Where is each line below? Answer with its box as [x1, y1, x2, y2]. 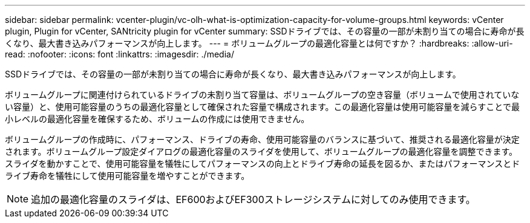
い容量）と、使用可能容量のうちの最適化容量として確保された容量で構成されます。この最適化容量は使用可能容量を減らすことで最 [5, 102, 520, 112]
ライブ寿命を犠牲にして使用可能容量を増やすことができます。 [5, 170, 250, 181]
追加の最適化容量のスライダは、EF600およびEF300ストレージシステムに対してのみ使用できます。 [31, 193, 476, 205]
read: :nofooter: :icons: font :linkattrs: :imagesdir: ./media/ [5, 49, 234, 59]
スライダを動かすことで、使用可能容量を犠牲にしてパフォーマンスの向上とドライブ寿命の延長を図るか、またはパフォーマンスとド [5, 158, 520, 169]
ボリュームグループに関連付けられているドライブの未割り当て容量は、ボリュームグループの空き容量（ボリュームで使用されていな [5, 89, 520, 100]
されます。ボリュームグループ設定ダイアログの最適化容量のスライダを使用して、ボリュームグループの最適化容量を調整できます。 [5, 146, 517, 157]
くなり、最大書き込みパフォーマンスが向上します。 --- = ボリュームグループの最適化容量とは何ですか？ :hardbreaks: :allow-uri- [5, 38, 513, 48]
